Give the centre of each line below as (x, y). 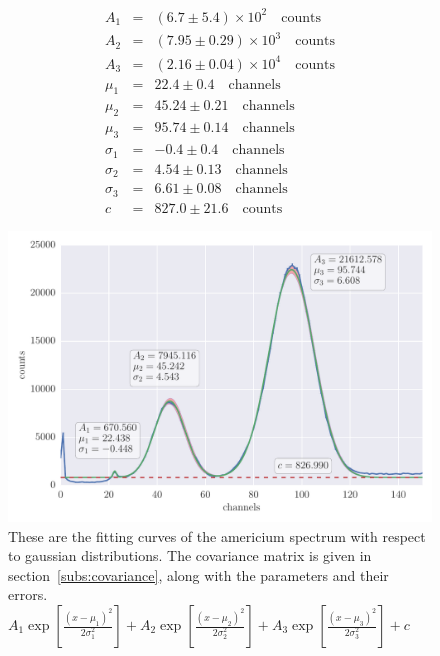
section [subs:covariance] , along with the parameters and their (198, 574)
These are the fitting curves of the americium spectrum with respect (217, 535)
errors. (28, 594)
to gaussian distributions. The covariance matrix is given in (190, 555)
